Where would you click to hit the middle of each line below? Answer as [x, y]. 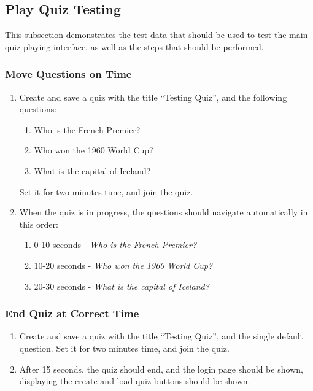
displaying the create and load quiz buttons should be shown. [135, 381]
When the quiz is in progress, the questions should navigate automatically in [164, 212]
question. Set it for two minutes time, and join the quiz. [124, 348]
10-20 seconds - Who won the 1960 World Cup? [123, 265]
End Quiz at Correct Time [72, 313]
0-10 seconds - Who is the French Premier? [115, 245]
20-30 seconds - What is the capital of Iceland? [122, 286]
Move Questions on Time [68, 74]
